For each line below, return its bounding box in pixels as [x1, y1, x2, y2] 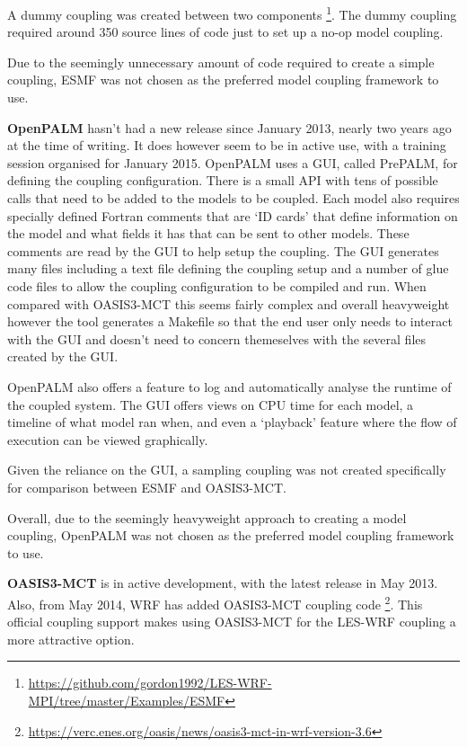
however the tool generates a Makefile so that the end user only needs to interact [7, 312, 453, 331]
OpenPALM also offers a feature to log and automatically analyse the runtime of [7, 377, 452, 396]
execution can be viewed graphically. [7, 430, 208, 449]
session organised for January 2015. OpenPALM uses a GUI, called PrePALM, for [7, 153, 458, 172]
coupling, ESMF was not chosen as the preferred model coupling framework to [7, 70, 439, 89]
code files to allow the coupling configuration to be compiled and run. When [7, 276, 427, 295]
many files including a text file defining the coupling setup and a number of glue [7, 259, 449, 278]
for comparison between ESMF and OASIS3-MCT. [7, 477, 286, 496]
